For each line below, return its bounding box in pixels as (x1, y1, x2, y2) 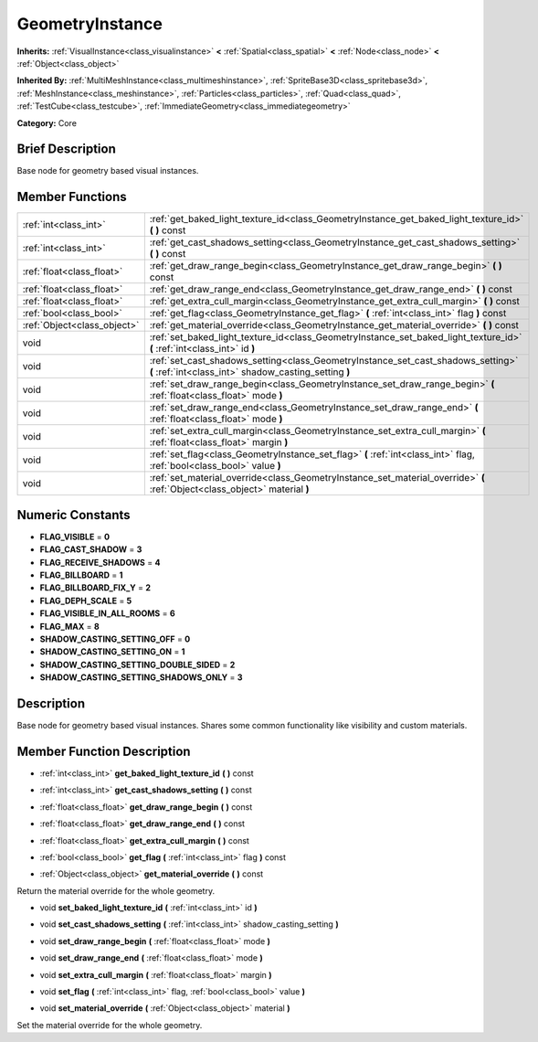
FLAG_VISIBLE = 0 (39, 531, 110, 542)
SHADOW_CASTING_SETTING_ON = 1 (39, 646, 185, 657)
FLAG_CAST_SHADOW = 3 (39, 544, 142, 555)
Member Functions (16, 189, 127, 205)
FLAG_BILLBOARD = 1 (39, 569, 123, 580)
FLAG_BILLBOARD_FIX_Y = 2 (39, 582, 151, 593)
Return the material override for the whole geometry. (16, 885, 215, 896)
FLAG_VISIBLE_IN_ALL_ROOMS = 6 (39, 608, 175, 619)
